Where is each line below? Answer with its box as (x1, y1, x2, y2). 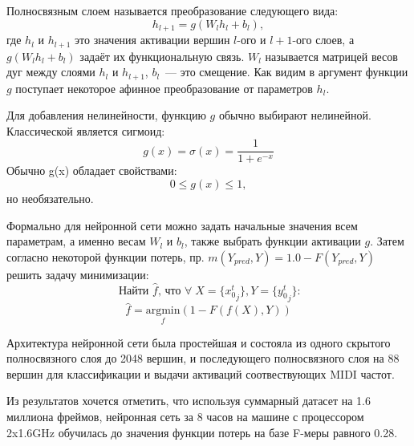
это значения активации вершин (75, 31, 230, 48)
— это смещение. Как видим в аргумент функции (165, 63, 408, 80)
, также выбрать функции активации (184, 233, 361, 249)
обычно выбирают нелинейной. (218, 107, 371, 124)
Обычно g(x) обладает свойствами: (6, 162, 177, 179)
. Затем (370, 233, 404, 249)
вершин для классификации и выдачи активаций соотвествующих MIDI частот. (6, 365, 395, 382)
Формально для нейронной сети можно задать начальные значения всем (6, 217, 358, 233)
